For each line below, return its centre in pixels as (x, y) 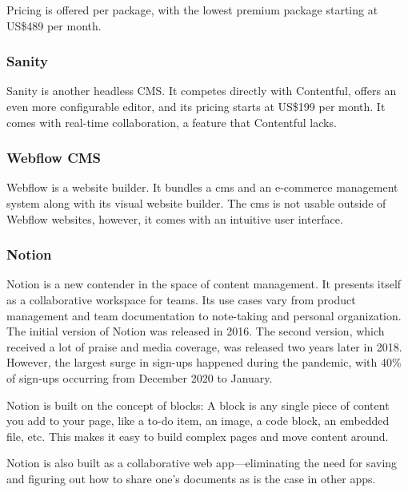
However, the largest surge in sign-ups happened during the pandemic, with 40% (204, 362)
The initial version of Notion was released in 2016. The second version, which (196, 331)
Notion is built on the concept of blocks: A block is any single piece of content (198, 405)
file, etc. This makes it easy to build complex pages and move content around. (198, 436)
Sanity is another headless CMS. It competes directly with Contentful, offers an (202, 91)
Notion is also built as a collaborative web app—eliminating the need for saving (202, 463)
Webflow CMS (54, 158)
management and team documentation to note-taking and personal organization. (204, 315)
